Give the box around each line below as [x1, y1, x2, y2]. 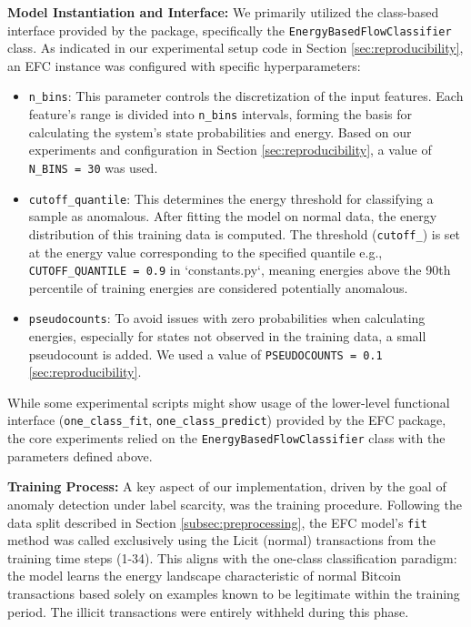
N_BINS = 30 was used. [28, 157, 158, 177]
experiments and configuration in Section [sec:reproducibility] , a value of [28, 140, 432, 159]
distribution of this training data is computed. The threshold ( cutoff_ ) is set [28, 224, 461, 243]
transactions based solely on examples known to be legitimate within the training [7, 583, 460, 602]
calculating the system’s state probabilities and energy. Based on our [28, 122, 412, 141]
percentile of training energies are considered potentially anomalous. [28, 278, 408, 297]
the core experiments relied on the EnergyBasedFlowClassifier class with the [7, 429, 446, 448]
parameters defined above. [7, 446, 153, 465]
